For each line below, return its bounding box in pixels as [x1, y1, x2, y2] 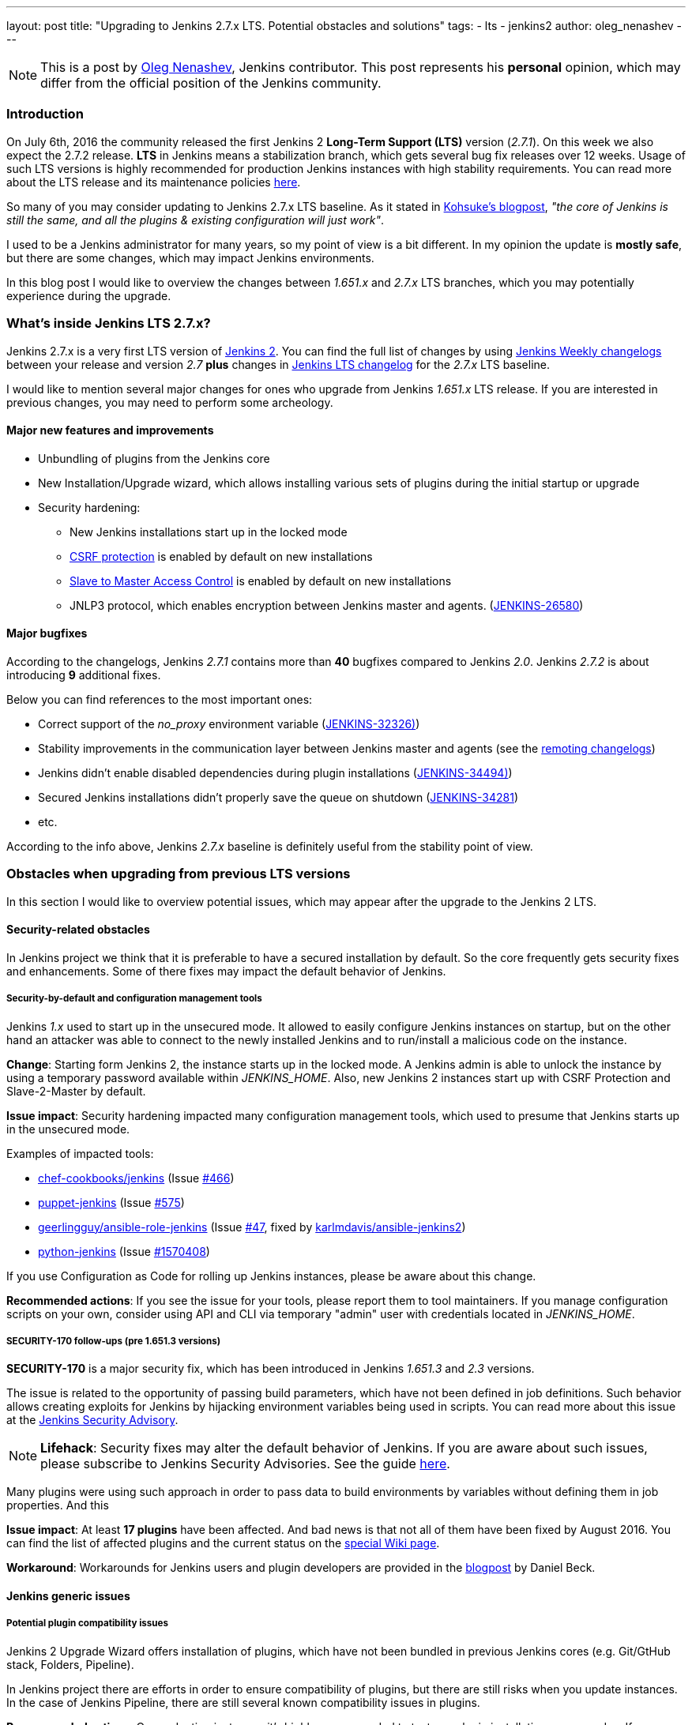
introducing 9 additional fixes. [6, 667, 161, 682]
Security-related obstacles [6, 923, 150, 937]
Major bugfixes [6, 626, 88, 641]
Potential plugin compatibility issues [6, 1618, 168, 1629]
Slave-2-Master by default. [6, 1084, 146, 1098]
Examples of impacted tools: [6, 1146, 154, 1160]
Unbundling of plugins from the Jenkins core [38, 451, 270, 465]
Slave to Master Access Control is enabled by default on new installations [70, 573, 452, 588]
